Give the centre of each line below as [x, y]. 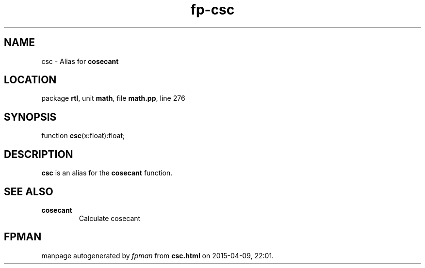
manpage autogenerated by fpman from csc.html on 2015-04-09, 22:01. [158, 255]
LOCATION [30, 80]
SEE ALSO [29, 191]
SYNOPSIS [30, 117]
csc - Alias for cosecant [80, 61]
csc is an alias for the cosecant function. [107, 173]
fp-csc [212, 10]
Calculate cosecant [110, 218]
